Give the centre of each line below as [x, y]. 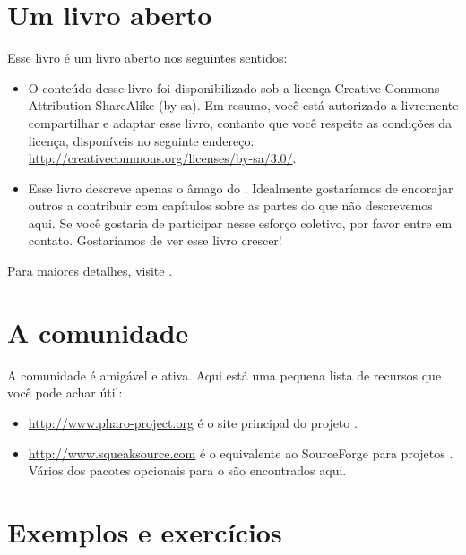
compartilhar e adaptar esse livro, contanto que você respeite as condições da [240, 122]
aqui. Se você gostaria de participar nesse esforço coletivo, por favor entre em [240, 222]
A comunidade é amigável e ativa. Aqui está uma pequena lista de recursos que [224, 375]
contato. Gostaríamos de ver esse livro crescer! [155, 240]
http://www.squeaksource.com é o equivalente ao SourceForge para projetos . [241, 453]
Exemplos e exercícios [145, 531]
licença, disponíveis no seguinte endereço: [141, 140]
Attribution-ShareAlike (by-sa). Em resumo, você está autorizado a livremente [243, 105]
